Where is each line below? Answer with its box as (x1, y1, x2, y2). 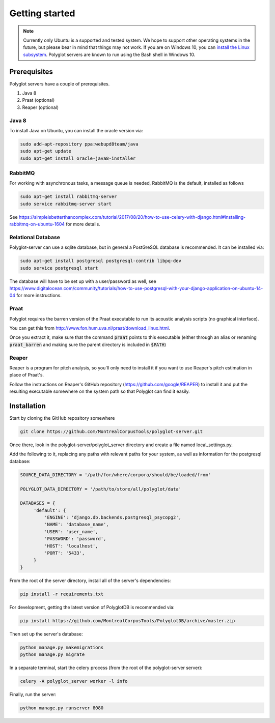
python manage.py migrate (20, 652, 85, 657)
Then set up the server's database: (9, 631, 84, 637)
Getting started (9, 8, 75, 19)
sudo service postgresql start (20, 265, 99, 271)
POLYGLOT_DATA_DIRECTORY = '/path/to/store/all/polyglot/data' (20, 486, 182, 492)
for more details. (65, 221, 100, 227)
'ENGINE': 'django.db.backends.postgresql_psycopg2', (44, 514, 182, 520)
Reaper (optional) (22, 104, 59, 110)
